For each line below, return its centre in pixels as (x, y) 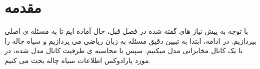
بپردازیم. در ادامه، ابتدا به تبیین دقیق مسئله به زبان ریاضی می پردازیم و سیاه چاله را (130, 40)
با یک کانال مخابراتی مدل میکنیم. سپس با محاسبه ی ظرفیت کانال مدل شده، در (124, 50)
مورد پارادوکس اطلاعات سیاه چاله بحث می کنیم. (78, 60)
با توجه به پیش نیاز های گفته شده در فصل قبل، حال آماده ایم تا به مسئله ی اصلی (126, 31)
